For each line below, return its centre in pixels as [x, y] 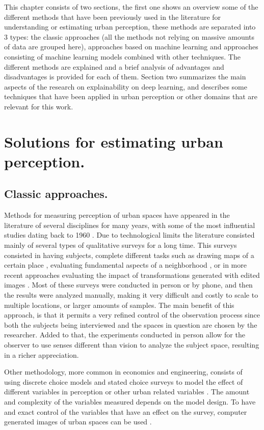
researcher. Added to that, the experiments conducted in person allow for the [125, 335]
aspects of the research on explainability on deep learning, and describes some [126, 86]
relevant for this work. [39, 106]
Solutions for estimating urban [114, 141]
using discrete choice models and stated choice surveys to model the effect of [124, 381]
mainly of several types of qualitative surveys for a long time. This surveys [121, 245]
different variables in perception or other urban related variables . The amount [127, 392]
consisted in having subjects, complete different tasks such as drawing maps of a [129, 255]
